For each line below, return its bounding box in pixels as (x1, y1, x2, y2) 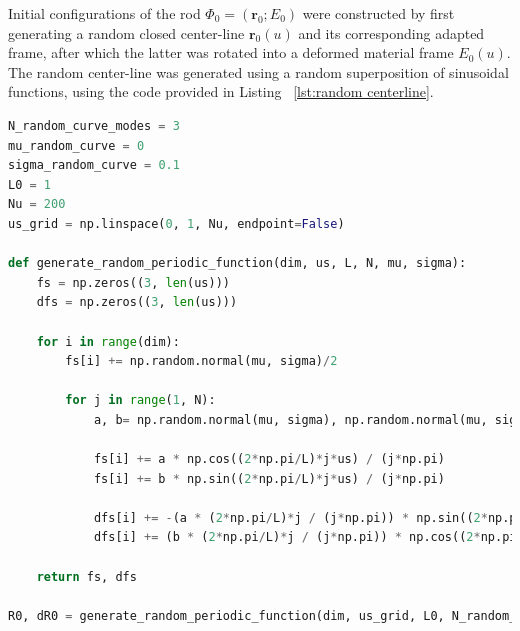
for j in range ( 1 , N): (65, 393, 216, 408)
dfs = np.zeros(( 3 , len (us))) (36, 295, 238, 310)
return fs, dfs (36, 569, 137, 584)
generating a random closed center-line (8, 22, 245, 43)
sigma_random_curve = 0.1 (8, 158, 180, 173)
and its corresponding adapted (298, 22, 485, 43)
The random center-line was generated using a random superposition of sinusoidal (8, 61, 509, 82)
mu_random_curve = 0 (8, 138, 145, 153)
